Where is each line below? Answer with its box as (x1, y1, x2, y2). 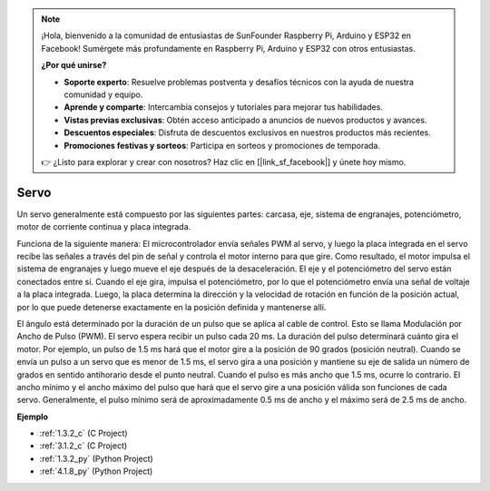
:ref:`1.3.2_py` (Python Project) (39, 453, 153, 464)
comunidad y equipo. (64, 89, 143, 100)
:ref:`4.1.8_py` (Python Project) (39, 466, 153, 476)
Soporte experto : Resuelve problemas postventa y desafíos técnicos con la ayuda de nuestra (64, 76, 415, 87)
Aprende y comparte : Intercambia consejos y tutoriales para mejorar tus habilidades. (64, 102, 383, 113)
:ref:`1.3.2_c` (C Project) (39, 427, 128, 439)
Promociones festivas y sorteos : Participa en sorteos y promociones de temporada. (64, 140, 381, 151)
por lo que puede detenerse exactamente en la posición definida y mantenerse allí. (16, 301, 327, 312)
